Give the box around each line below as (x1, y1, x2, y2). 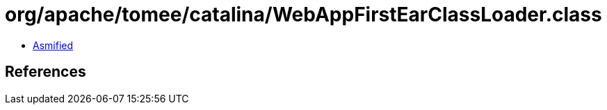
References (5, 63, 86, 81)
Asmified (33, 39, 74, 51)
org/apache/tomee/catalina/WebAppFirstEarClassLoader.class (5, 3, 602, 26)
